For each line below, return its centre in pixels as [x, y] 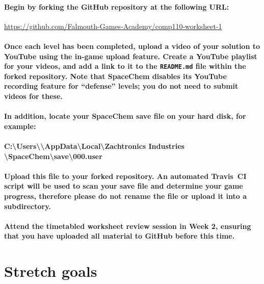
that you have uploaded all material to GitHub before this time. [120, 236]
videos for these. [33, 96]
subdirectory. [28, 206]
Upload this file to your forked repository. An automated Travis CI [125, 176]
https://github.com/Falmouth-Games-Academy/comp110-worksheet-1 [113, 26]
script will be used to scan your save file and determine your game [124, 186]
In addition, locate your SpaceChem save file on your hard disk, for [125, 116]
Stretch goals [51, 271]
